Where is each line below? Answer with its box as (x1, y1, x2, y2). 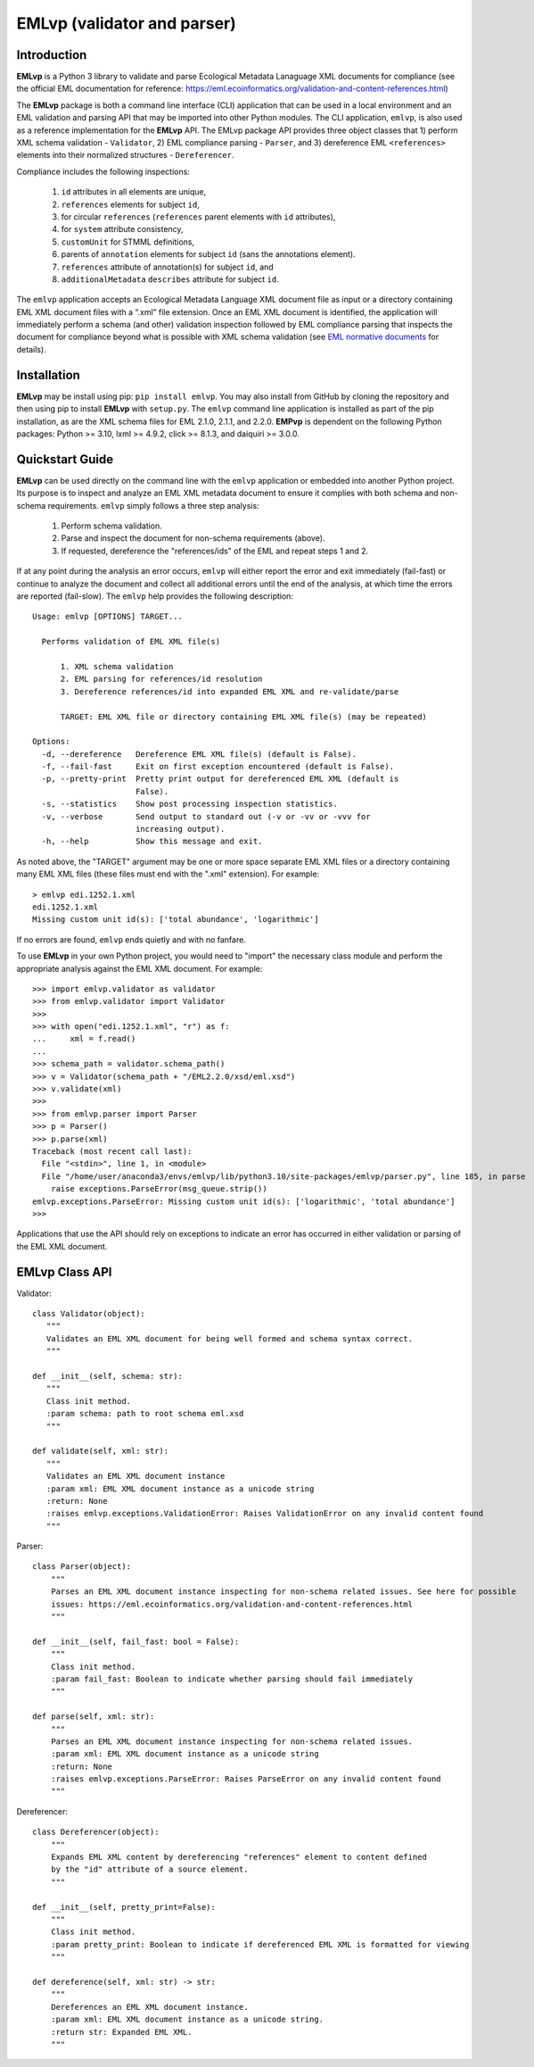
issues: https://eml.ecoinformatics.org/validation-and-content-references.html (50, 1598, 414, 1609)
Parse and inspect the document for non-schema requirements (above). (61, 533, 325, 544)
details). (16, 344, 46, 354)
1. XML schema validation (60, 661, 174, 671)
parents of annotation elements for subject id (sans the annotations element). (61, 249, 356, 260)
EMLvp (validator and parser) (16, 13, 236, 33)
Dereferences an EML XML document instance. (50, 2002, 249, 2012)
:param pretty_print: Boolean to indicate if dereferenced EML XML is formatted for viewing (50, 1939, 470, 1949)
